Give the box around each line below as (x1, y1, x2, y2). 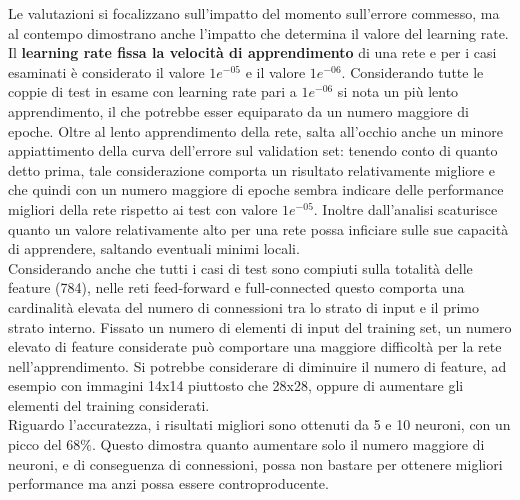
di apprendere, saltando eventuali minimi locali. (8, 238, 300, 259)
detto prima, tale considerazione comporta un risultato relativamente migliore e (8, 159, 495, 180)
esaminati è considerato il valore (8, 61, 205, 82)
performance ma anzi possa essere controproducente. (8, 473, 329, 494)
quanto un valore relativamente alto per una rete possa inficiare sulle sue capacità (8, 218, 509, 239)
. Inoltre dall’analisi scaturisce (313, 198, 498, 219)
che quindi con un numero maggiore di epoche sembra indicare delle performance (8, 179, 504, 200)
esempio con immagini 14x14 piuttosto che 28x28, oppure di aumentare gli (8, 375, 464, 396)
